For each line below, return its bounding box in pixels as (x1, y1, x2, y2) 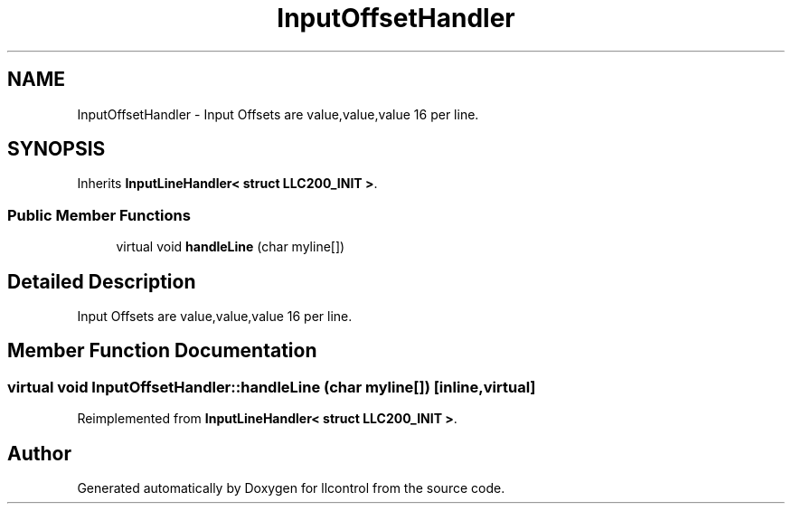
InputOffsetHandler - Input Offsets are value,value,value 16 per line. (77, 106, 479, 122)
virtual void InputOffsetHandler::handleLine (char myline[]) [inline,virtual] (7, 377, 536, 396)
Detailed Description (7, 270, 196, 293)
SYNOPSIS (7, 137, 106, 161)
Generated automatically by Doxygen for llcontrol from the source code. (77, 480, 505, 497)
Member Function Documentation (7, 339, 317, 363)
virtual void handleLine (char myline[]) (116, 239, 345, 255)
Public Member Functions (7, 205, 191, 224)
